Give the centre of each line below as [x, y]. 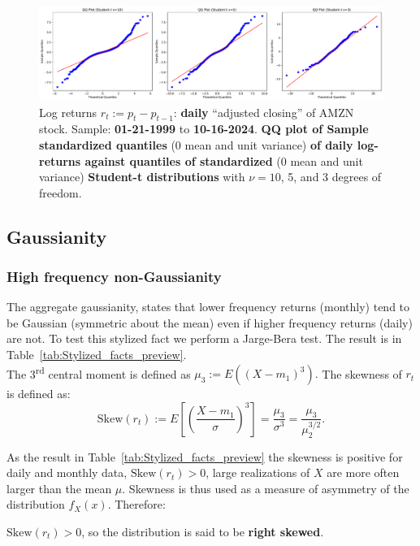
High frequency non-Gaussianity [114, 276]
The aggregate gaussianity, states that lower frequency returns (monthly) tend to [208, 307]
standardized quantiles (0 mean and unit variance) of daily [196, 144]
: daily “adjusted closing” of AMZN [264, 112]
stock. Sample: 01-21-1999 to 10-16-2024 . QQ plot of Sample [204, 129]
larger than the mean [59, 488]
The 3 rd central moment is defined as [99, 372]
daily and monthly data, [67, 472]
